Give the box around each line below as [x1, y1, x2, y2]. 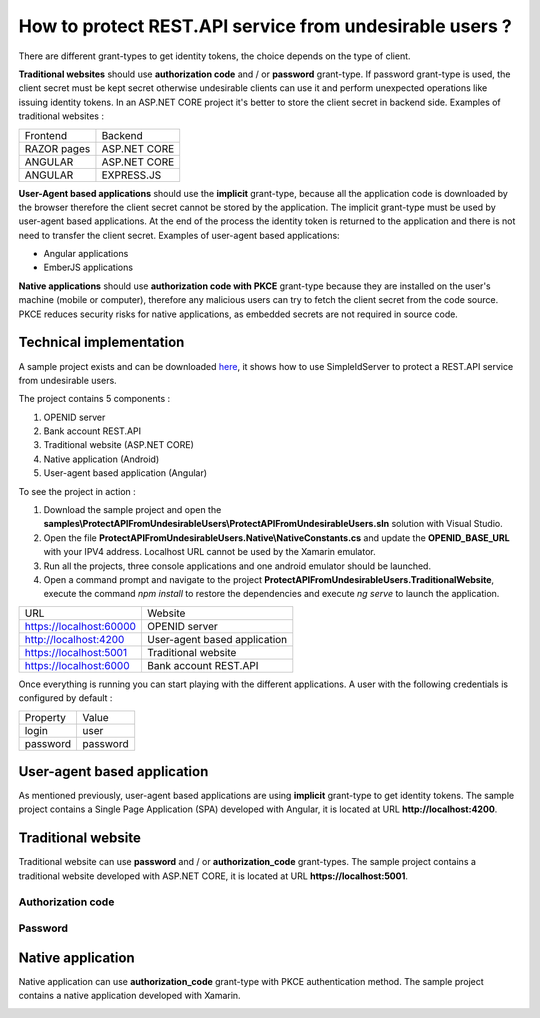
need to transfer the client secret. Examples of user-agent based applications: [18, 229, 340, 241]
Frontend [24, 128, 68, 142]
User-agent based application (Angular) [43, 467, 208, 479]
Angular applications [43, 248, 129, 260]
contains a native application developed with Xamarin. [18, 990, 241, 1002]
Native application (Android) [43, 453, 160, 465]
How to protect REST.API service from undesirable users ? [18, 15, 512, 37]
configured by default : [18, 692, 113, 704]
